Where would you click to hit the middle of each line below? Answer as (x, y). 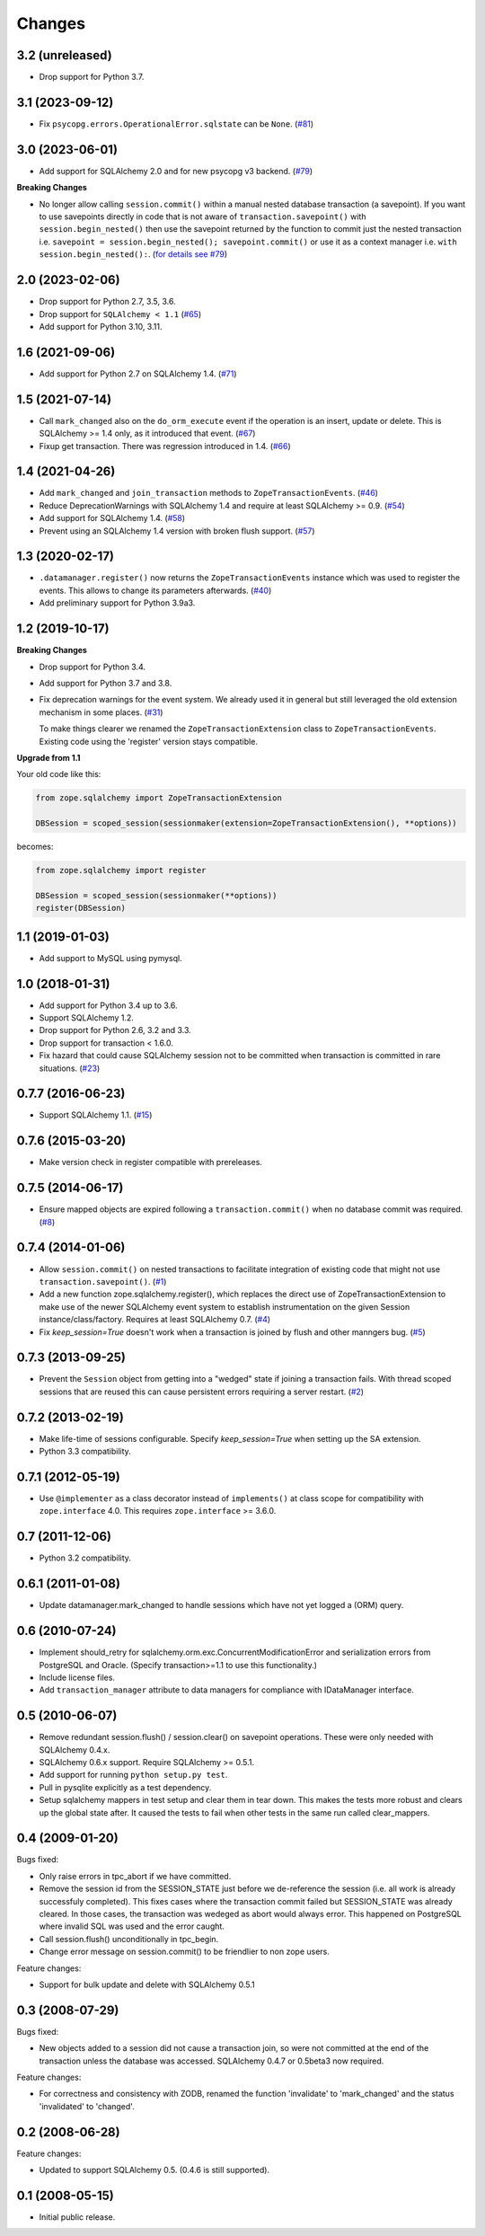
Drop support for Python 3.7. (92, 77)
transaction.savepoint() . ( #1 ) (103, 1281)
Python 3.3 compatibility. (85, 1452)
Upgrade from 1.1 (48, 757)
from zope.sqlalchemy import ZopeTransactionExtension (159, 798)
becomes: (35, 847)
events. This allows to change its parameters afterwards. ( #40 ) (155, 590)
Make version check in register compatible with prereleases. (150, 1162)
